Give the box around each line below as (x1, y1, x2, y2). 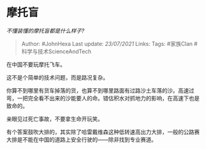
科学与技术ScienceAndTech (21, 47, 92, 55)
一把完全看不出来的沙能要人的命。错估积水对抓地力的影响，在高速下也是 (17, 94, 200, 102)
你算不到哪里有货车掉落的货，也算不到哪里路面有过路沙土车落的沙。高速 (6, 86, 189, 94)
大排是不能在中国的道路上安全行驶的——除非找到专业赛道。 (6, 136, 157, 143)
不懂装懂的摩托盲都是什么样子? (6, 27, 85, 34)
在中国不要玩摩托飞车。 (6, 61, 66, 68)
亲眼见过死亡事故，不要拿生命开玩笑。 (6, 115, 103, 123)
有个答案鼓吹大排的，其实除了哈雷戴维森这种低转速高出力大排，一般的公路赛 (6, 128, 200, 136)
